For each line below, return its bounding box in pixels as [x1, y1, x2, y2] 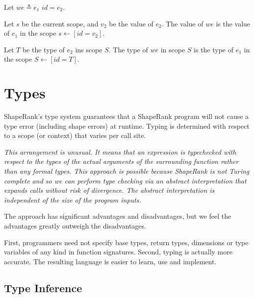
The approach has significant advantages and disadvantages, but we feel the [4, 211, 231, 221]
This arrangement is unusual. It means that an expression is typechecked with [4, 146, 236, 157]
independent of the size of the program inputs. [4, 194, 141, 205]
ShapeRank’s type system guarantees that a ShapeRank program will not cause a [4, 111, 249, 121]
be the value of [109, 18, 153, 28]
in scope [160, 44, 185, 54]
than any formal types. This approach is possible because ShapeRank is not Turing [4, 166, 250, 176]
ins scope [75, 44, 102, 54]
